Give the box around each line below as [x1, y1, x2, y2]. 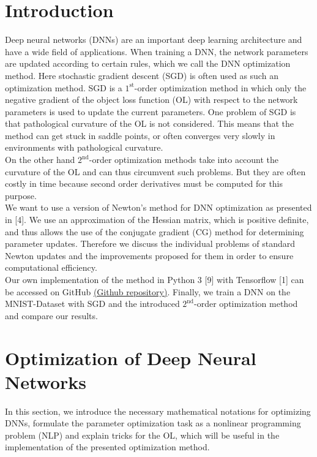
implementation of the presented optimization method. [5, 440, 210, 453]
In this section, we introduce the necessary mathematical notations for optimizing [5, 404, 311, 417]
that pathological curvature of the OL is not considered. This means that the [5, 117, 294, 130]
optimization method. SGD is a [5, 81, 122, 94]
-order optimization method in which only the [134, 81, 307, 94]
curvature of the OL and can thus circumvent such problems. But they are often [5, 165, 306, 178]
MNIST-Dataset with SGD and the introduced [5, 297, 180, 310]
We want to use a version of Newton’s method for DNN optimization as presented [5, 201, 312, 214]
